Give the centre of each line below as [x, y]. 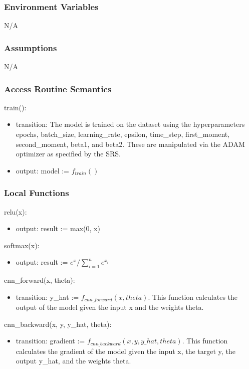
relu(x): [16, 211]
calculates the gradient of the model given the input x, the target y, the [126, 351]
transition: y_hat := [47, 297]
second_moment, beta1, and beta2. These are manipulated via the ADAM [130, 144]
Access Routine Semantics [58, 88]
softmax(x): [22, 245]
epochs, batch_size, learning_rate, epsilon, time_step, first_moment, [123, 134]
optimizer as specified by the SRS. [68, 154]
